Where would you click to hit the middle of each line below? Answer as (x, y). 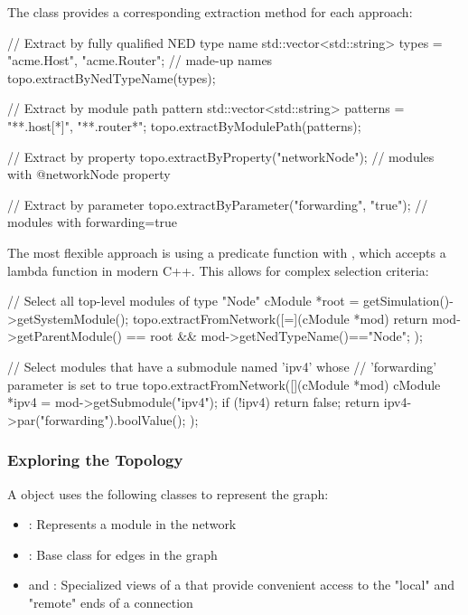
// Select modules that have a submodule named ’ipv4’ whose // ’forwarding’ (222, 366)
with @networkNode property (89, 174)
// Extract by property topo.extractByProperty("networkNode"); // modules (221, 156)
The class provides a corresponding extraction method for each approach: (210, 12)
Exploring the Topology (95, 460)
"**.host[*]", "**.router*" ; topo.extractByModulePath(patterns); (184, 125)
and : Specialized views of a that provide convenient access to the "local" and (241, 585)
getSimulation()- (408, 301)
